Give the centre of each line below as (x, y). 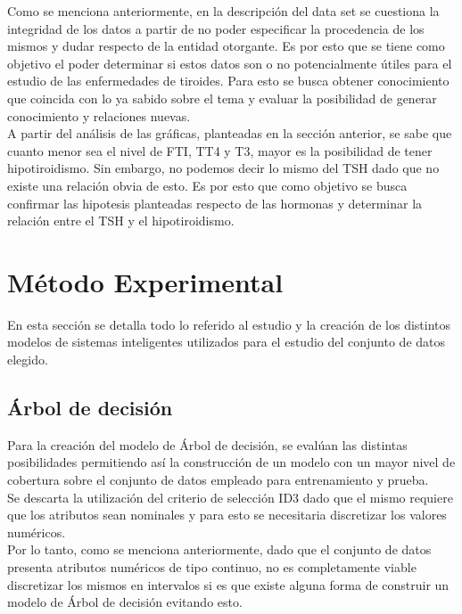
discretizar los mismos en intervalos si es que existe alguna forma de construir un (228, 584)
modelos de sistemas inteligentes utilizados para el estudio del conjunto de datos (227, 342)
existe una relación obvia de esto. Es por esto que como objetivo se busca (207, 185)
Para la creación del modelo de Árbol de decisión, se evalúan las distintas (207, 444)
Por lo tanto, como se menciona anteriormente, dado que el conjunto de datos (219, 549)
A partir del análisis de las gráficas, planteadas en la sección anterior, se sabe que (230, 133)
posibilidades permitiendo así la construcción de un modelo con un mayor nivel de (231, 462)
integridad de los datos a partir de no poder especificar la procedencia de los (216, 28)
